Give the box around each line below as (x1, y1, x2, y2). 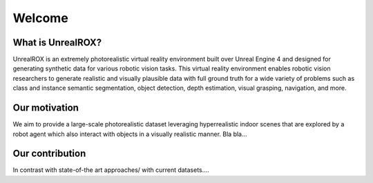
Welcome (12, 10, 68, 26)
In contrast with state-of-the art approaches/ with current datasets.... (12, 166, 210, 174)
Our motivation (12, 102, 79, 114)
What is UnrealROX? (12, 37, 102, 48)
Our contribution (12, 148, 86, 160)
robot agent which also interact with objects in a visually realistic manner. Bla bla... (12, 130, 248, 138)
